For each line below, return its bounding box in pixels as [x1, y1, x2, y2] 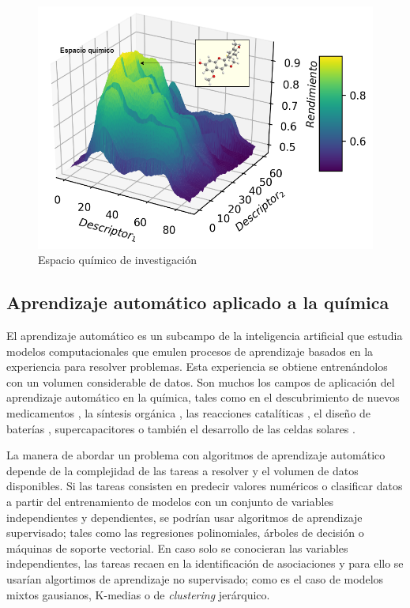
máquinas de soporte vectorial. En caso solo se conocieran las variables [6, 539, 348, 556]
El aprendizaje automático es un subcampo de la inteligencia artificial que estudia [6, 327, 403, 344]
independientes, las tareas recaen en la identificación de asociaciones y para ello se [6, 555, 404, 572]
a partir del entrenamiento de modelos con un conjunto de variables [6, 493, 334, 510]
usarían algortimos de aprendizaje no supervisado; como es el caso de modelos [6, 570, 384, 587]
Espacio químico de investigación [38, 251, 197, 268]
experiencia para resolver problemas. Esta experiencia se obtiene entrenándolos [6, 358, 388, 375]
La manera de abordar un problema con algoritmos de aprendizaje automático [6, 447, 386, 463]
